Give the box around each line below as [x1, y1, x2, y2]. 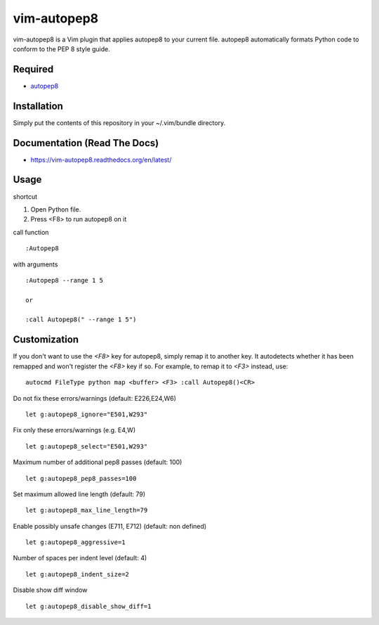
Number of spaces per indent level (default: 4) [13, 554, 147, 562]
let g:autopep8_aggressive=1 [25, 539, 126, 546]
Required [13, 63, 54, 75]
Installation [13, 100, 63, 112]
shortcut [13, 192, 38, 200]
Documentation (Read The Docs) [13, 137, 159, 149]
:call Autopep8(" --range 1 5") [25, 316, 137, 323]
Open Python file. [30, 205, 81, 214]
